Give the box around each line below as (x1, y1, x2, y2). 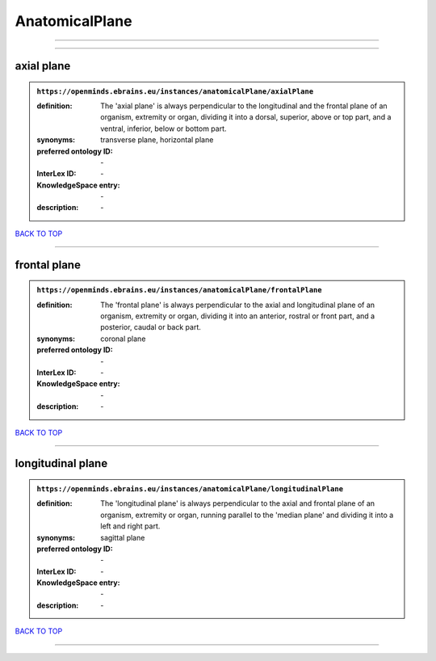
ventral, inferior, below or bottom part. (100, 124, 227, 133)
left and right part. (100, 521, 161, 531)
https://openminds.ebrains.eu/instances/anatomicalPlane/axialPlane (36, 86, 314, 96)
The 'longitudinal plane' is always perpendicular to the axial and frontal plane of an (100, 499, 375, 508)
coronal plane (100, 334, 146, 343)
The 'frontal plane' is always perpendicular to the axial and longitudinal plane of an (100, 300, 375, 309)
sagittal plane (100, 533, 145, 542)
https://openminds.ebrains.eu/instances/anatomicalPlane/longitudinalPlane (36, 484, 343, 493)
